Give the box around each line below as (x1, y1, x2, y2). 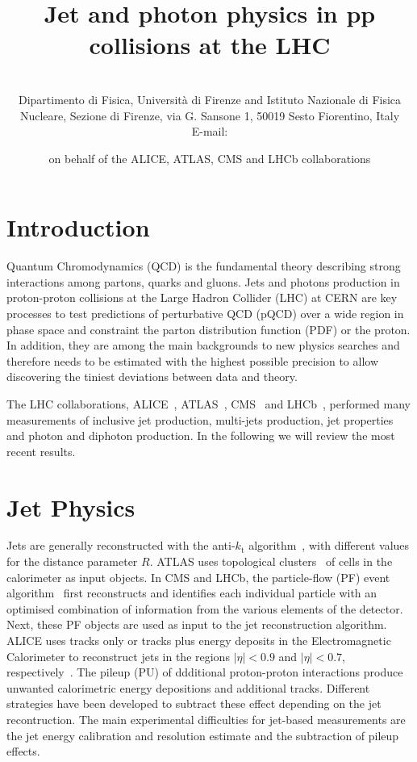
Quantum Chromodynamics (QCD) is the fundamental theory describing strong (6, 257, 401, 274)
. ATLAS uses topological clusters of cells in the (149, 553, 393, 570)
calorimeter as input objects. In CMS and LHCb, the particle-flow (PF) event (6, 568, 390, 585)
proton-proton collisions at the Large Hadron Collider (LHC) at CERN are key (6, 289, 398, 306)
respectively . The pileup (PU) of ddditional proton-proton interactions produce (6, 664, 403, 680)
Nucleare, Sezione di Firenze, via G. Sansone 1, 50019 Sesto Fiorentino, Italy (19, 107, 400, 124)
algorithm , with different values (248, 537, 410, 554)
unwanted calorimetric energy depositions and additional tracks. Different (6, 679, 370, 696)
